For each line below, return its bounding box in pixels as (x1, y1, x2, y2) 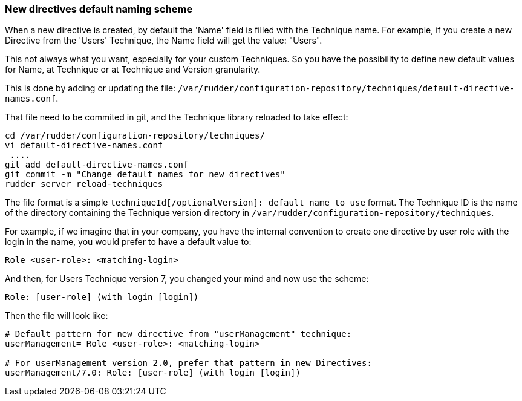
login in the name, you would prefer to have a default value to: (5, 236, 252, 247)
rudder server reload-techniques (5, 179, 163, 189)
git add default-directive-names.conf (5, 160, 189, 170)
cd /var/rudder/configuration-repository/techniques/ (5, 131, 265, 141)
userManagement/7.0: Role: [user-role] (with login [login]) (5, 368, 301, 378)
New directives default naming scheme (5, 3, 193, 15)
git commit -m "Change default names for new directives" (5, 169, 285, 180)
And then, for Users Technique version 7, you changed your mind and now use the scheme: (5, 273, 369, 284)
